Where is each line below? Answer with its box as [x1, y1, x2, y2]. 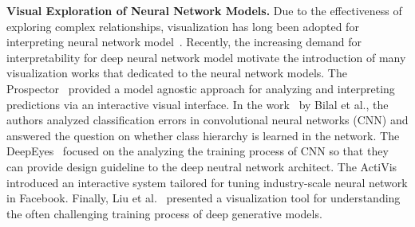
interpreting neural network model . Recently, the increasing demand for [6, 33, 362, 50]
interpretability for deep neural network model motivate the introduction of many [6, 49, 406, 65]
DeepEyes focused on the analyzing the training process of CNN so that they [6, 143, 389, 159]
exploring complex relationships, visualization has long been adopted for [6, 18, 359, 34]
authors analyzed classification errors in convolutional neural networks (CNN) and [6, 112, 409, 128]
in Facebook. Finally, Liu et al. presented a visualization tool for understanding [6, 190, 401, 206]
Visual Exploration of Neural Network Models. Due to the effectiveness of [6, 2, 402, 18]
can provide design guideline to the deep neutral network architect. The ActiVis [6, 158, 397, 174]
